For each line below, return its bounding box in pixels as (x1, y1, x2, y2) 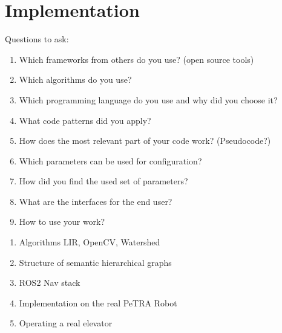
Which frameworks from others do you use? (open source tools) (19, 53, 254, 65)
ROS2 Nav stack (19, 276, 80, 289)
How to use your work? (19, 215, 105, 228)
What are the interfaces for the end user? (19, 195, 172, 207)
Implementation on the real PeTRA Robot (19, 296, 177, 309)
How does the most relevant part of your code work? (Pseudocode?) (19, 134, 271, 147)
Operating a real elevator (19, 317, 113, 329)
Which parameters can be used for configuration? (19, 154, 202, 167)
